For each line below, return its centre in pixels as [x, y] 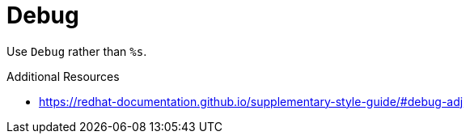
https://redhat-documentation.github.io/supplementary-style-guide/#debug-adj [251, 101]
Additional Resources [63, 76]
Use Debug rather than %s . [77, 51]
